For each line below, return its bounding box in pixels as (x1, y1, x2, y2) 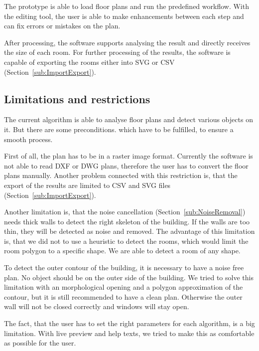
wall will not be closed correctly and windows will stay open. (4, 301, 189, 312)
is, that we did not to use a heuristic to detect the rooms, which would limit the (4, 235, 249, 246)
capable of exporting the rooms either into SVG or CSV (4, 56, 175, 67)
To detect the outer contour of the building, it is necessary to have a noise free (4, 262, 244, 273)
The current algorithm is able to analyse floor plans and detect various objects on (4, 114, 253, 125)
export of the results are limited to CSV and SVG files (4, 179, 171, 190)
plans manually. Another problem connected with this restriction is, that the (4, 170, 238, 180)
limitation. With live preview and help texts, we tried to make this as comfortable (4, 328, 255, 338)
